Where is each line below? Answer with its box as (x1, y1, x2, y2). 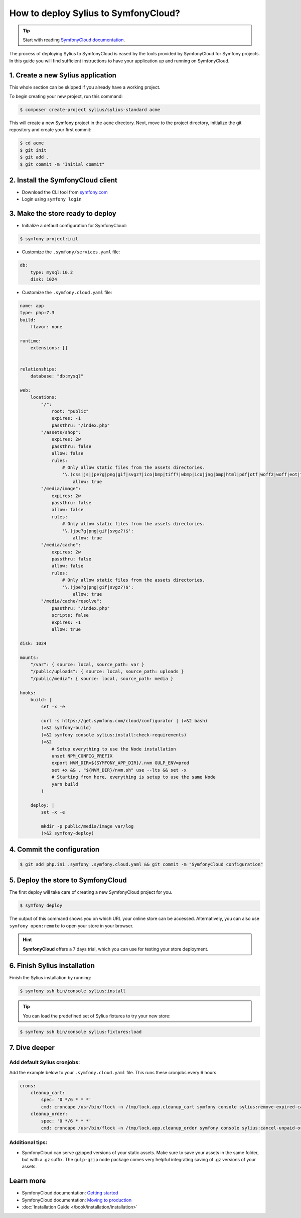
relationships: (20, 366, 57, 372)
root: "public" (51, 408, 89, 414)
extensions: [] (30, 345, 68, 351)
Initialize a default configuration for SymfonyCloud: (22, 223, 127, 229)
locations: (30, 395, 57, 400)
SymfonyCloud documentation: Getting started (22, 1190, 118, 1196)
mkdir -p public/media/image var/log (41, 823, 134, 829)
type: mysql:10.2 (30, 269, 73, 275)
